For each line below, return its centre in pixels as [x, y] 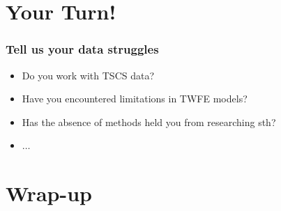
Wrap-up [49, 193]
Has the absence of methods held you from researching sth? [149, 122]
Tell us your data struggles [82, 49]
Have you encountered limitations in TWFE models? [135, 99]
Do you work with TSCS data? [88, 75]
